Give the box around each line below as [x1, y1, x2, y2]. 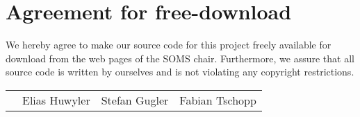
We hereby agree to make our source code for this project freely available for [6, 37, 332, 52]
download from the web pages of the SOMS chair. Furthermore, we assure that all [6, 51, 354, 65]
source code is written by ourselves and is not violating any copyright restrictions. [6, 64, 354, 79]
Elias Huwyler [22, 91, 90, 108]
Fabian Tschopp [179, 91, 256, 108]
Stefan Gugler [101, 91, 169, 108]
